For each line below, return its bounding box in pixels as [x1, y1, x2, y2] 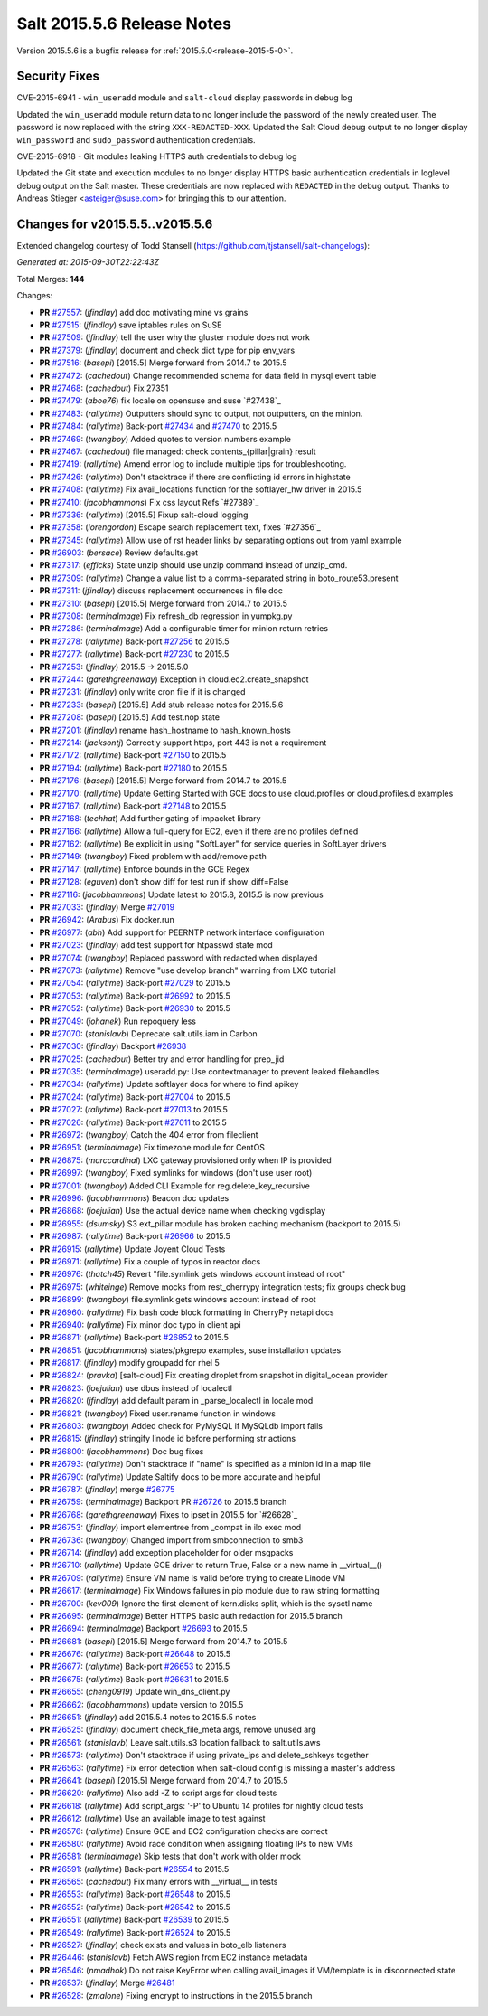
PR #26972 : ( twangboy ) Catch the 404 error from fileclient [39, 1130, 258, 1141]
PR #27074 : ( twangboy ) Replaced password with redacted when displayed [39, 952, 318, 963]
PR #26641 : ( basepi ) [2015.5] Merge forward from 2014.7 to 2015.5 [39, 1775, 288, 1785]
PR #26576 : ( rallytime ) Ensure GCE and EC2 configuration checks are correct [39, 1825, 329, 1836]
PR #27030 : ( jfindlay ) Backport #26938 [39, 1041, 187, 1052]
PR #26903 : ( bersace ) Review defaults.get [39, 547, 199, 558]
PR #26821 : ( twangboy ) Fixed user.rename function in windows [39, 1407, 276, 1419]
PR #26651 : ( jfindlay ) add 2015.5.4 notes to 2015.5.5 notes [39, 1712, 257, 1723]
